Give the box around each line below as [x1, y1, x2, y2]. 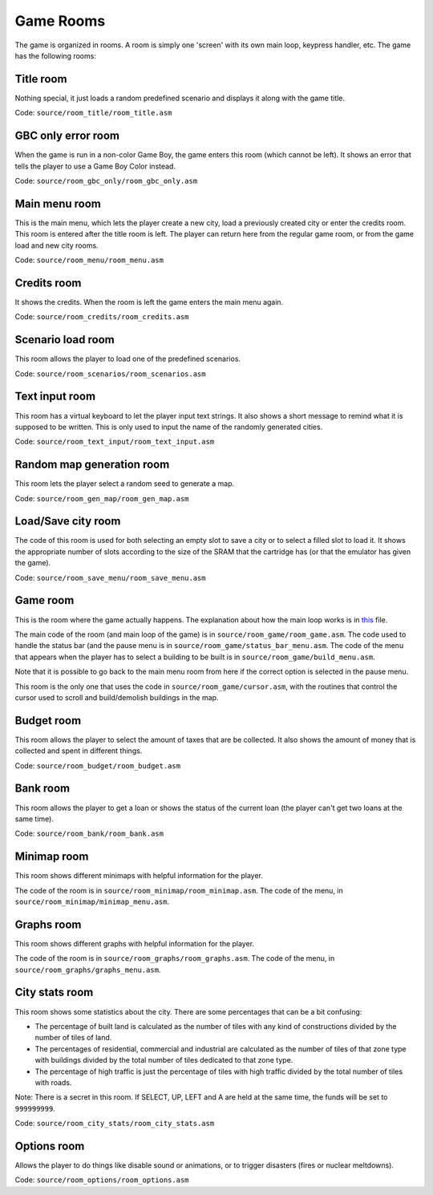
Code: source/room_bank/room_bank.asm [14, 828, 164, 838]
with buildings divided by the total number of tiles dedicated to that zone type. [34, 1055, 293, 1065]
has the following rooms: [14, 51, 96, 60]
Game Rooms [14, 12, 106, 30]
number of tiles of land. [34, 1033, 112, 1043]
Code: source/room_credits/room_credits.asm [14, 312, 189, 322]
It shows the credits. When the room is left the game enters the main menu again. [14, 297, 284, 306]
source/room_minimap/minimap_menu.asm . [14, 897, 170, 906]
